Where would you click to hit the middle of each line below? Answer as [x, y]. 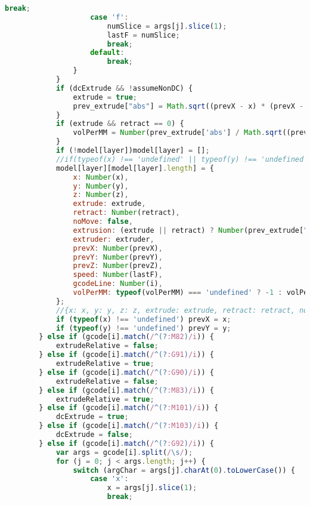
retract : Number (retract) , [126, 213]
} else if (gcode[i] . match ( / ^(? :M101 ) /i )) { [129, 408]
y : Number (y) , [101, 186]
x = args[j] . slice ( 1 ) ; [152, 488]
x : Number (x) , [101, 177]
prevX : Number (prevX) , [118, 248]
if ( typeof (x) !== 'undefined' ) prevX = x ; [143, 319]
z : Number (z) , [101, 195]
